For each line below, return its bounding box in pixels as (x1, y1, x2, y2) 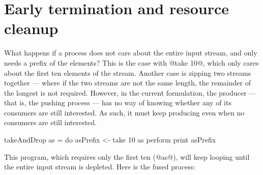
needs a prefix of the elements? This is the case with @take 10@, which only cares (4, 57, 259, 68)
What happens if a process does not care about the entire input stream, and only (4, 47, 257, 58)
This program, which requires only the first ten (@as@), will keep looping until (4, 151, 250, 162)
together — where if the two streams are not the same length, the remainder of (4, 77, 251, 88)
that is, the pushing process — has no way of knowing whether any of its (4, 97, 231, 108)
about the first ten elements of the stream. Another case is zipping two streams (4, 67, 251, 78)
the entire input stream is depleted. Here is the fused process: (4, 161, 196, 172)
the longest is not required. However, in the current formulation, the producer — (4, 87, 256, 98)
